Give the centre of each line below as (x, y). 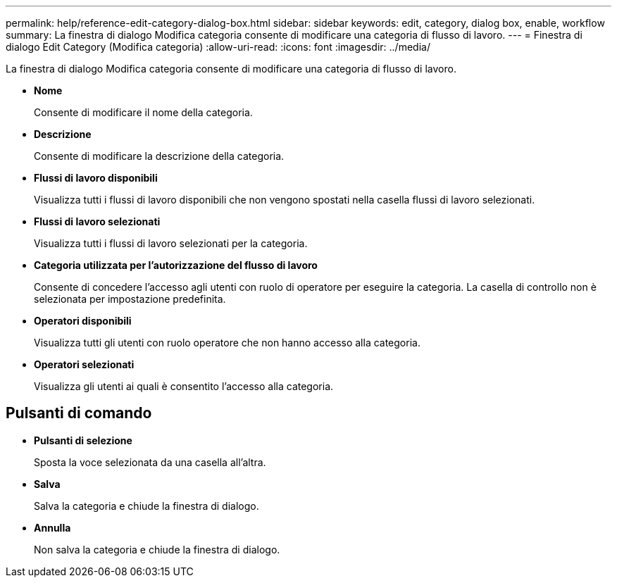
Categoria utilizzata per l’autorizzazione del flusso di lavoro (176, 265)
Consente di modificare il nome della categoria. (143, 112)
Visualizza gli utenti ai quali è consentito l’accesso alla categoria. (184, 386)
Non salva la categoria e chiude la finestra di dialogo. (157, 549)
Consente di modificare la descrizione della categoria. (159, 156)
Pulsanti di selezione (83, 440)
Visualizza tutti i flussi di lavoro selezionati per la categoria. (171, 243)
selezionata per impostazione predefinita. (130, 299)
